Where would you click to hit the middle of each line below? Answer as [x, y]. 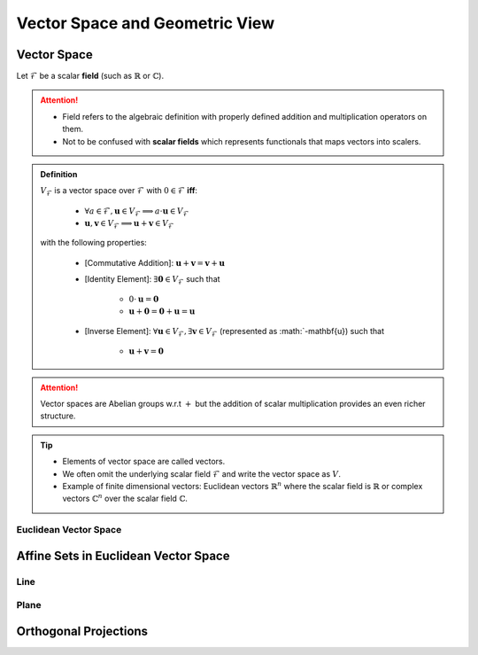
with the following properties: [94, 243]
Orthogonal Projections [82, 631]
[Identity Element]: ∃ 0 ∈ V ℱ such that [152, 280]
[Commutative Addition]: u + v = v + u [155, 262]
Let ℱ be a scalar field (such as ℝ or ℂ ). [90, 76]
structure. [58, 416]
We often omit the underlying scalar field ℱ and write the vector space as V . [201, 473]
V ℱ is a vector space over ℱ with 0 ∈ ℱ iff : [119, 192]
